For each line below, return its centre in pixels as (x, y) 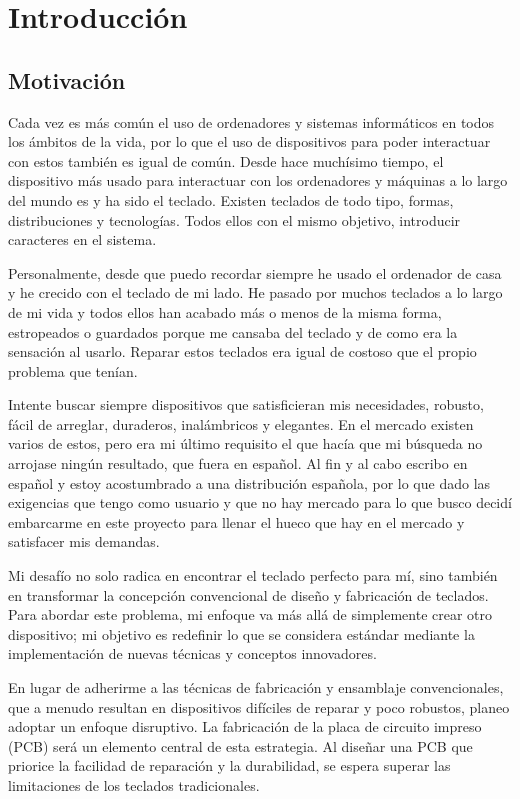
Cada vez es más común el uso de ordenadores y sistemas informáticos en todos (251, 121)
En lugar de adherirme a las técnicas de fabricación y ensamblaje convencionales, (256, 687)
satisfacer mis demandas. (84, 541)
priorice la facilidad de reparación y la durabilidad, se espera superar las (229, 765)
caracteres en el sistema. (82, 239)
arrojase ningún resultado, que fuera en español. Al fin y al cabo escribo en (238, 463)
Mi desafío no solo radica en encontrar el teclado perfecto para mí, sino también (253, 575)
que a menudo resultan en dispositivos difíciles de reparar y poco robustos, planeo (259, 706)
